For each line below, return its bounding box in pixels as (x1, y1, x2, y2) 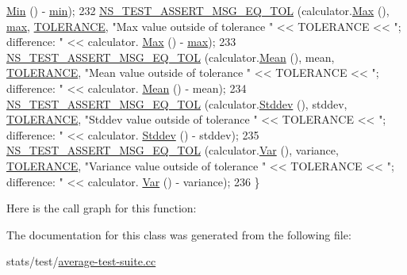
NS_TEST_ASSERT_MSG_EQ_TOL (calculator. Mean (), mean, (6, 48, 335, 65)
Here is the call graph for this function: (6, 200, 197, 216)
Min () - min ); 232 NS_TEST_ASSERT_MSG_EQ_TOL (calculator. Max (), (6, 2, 390, 18)
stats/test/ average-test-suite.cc (6, 253, 156, 269)
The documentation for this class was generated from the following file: (6, 226, 351, 243)
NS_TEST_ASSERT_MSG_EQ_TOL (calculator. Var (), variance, (6, 142, 339, 159)
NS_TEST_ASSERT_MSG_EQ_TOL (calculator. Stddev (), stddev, (6, 95, 347, 112)
